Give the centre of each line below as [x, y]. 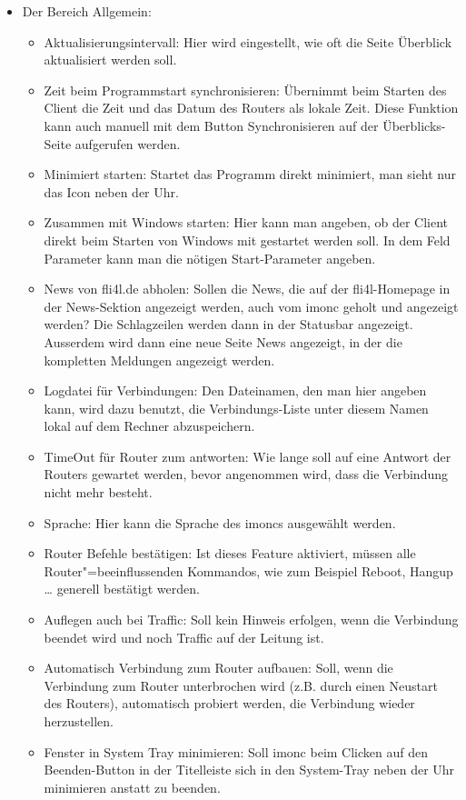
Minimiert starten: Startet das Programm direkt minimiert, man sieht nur [250, 174]
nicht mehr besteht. [98, 492]
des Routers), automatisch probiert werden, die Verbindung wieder [229, 703]
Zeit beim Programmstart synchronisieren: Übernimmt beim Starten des [245, 90]
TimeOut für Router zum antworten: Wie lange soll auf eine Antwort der [248, 456]
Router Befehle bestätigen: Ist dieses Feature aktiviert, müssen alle [230, 553]
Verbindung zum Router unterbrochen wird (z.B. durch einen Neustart [241, 685]
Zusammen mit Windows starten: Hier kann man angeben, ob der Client [246, 222]
